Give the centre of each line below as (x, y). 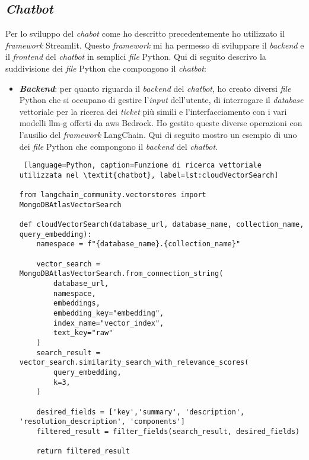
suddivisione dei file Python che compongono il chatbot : (106, 68)
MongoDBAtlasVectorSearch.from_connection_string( (121, 274)
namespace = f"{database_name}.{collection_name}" (138, 244)
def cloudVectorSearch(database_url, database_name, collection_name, (162, 225)
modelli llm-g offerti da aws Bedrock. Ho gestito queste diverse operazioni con (161, 123)
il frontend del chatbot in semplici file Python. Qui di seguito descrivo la (136, 57)
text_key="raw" (83, 333)
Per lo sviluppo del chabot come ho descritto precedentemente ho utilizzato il (145, 33)
